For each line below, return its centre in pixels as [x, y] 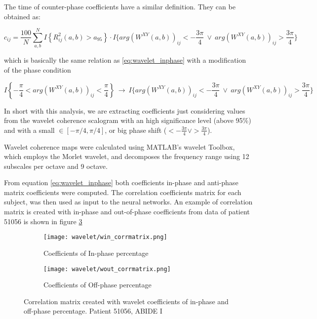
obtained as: [22, 16]
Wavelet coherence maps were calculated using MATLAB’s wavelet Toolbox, [119, 146]
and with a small [29, 130]
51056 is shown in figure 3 [43, 221]
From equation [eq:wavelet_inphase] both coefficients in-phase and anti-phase [121, 182]
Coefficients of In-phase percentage [96, 253]
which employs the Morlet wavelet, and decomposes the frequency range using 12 [127, 156]
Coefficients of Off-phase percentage [98, 285]
